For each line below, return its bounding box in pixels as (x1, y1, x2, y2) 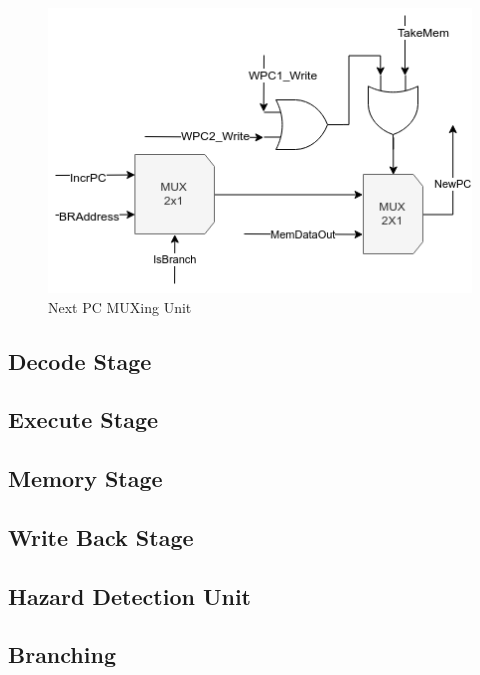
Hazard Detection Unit (8, 580, 252, 611)
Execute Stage (8, 404, 159, 435)
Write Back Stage (8, 521, 194, 552)
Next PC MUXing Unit (48, 296, 192, 317)
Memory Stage (8, 463, 163, 494)
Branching (8, 639, 116, 670)
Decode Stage (8, 345, 152, 376)
